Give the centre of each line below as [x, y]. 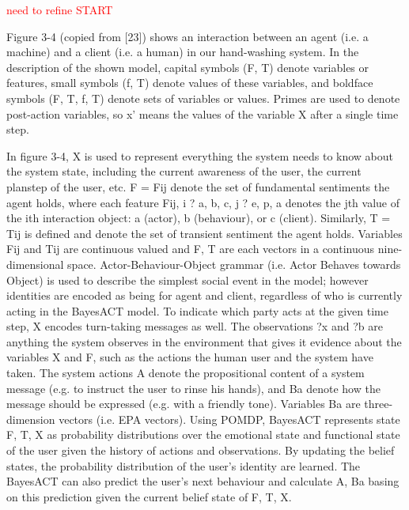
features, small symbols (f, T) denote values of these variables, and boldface [190, 83]
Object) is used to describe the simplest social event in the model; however [187, 280]
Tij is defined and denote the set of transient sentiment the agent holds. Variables [204, 233]
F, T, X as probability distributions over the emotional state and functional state [203, 434]
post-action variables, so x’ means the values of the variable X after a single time [203, 113]
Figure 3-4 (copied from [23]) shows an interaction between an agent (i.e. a [187, 36]
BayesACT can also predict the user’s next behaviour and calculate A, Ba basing [203, 481]
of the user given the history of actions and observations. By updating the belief [201, 450]
